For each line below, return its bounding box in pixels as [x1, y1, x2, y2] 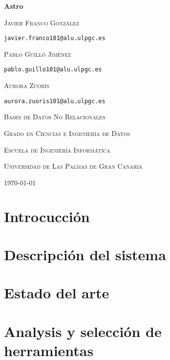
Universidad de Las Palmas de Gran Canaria [4, 161, 143, 171]
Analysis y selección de [4, 321, 162, 341]
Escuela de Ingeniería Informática [4, 144, 110, 155]
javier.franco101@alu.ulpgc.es [4, 35, 106, 42]
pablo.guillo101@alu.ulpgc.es [4, 66, 102, 73]
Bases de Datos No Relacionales [4, 112, 106, 122]
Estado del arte [4, 283, 109, 303]
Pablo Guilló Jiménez [4, 48, 71, 59]
